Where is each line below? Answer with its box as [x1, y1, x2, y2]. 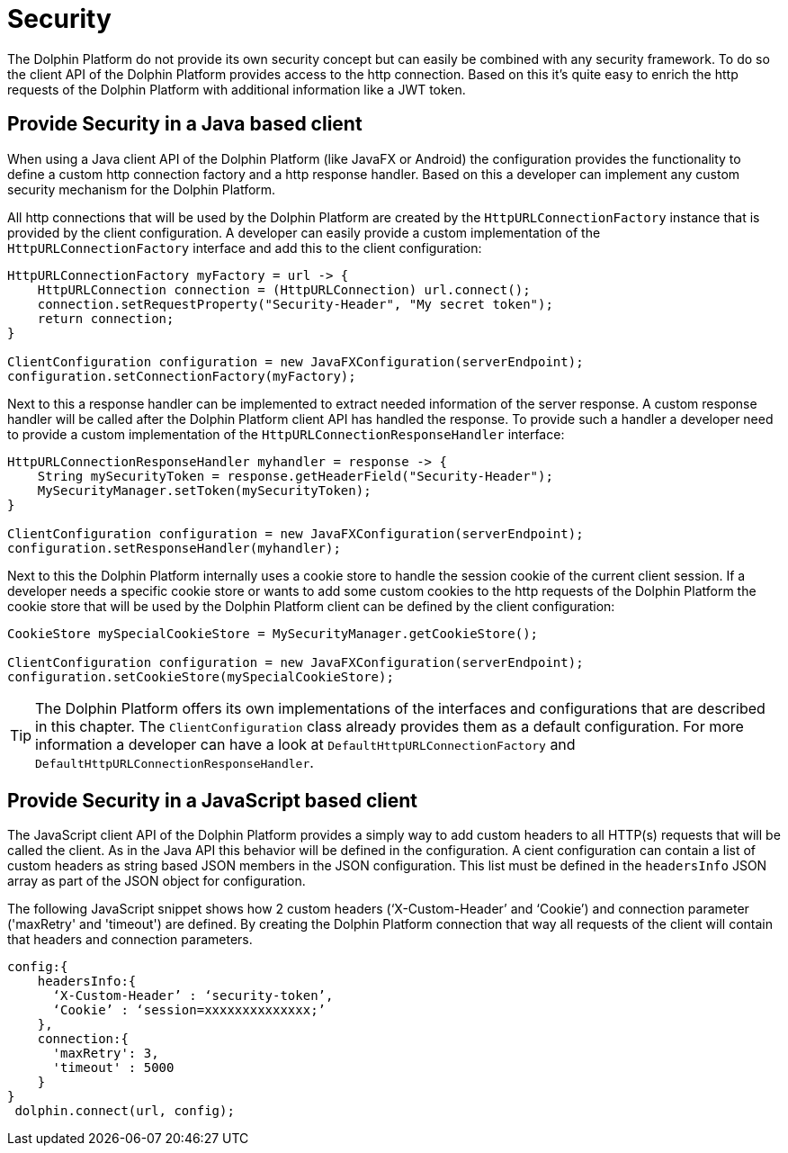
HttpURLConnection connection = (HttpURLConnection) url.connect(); [37, 282, 531, 297]
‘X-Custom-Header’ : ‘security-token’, [52, 988, 334, 1004]
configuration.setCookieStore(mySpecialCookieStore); [7, 669, 394, 684]
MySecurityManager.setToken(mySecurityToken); [37, 482, 372, 498]
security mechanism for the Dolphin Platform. [7, 181, 276, 197]
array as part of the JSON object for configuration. [7, 873, 306, 889]
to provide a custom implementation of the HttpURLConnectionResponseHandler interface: [7, 426, 565, 442]
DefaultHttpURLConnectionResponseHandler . [35, 752, 314, 771]
